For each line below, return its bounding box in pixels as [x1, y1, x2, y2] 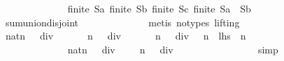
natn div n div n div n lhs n [5, 28, 246, 43]
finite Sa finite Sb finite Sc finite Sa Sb [67, 1, 251, 15]
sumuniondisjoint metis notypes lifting [5, 15, 240, 29]
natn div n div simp [67, 42, 278, 56]
